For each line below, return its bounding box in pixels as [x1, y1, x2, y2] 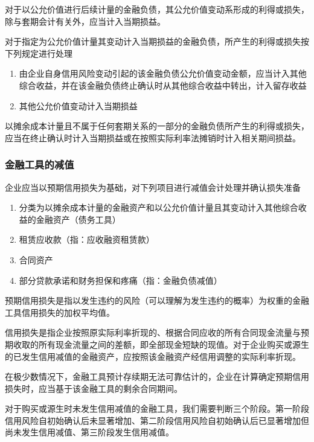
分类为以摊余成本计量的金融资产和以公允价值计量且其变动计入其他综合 [19, 201, 298, 214]
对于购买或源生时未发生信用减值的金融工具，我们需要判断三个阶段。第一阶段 [5, 402, 309, 415]
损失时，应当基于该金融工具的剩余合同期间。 [5, 382, 182, 394]
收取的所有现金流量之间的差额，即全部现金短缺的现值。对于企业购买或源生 [13, 338, 309, 350]
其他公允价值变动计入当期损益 [19, 99, 138, 112]
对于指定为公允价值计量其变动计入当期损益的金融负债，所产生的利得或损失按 [5, 35, 309, 48]
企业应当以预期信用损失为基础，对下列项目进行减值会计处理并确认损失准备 [5, 181, 301, 193]
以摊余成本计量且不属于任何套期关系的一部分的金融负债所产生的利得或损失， [5, 120, 309, 132]
